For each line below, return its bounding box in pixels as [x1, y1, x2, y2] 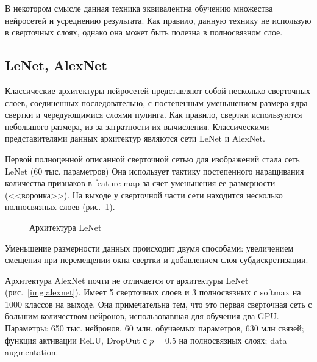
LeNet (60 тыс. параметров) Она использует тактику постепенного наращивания [5, 164, 304, 177]
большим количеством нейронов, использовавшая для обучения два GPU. [5, 310, 279, 322]
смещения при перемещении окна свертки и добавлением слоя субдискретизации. [5, 253, 308, 266]
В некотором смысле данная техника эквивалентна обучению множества [5, 2, 273, 14]
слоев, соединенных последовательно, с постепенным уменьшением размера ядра [5, 96, 308, 109]
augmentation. [5, 346, 59, 358]
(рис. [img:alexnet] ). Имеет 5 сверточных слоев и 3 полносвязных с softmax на [5, 286, 301, 299]
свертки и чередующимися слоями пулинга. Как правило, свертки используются [5, 108, 302, 121]
